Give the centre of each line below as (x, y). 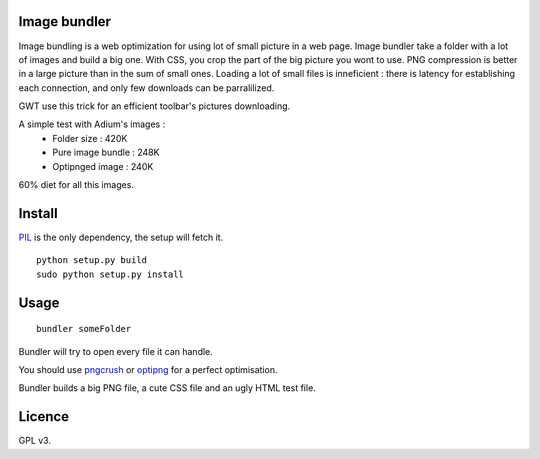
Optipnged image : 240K (103, 166)
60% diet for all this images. (76, 185)
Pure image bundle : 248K (106, 152)
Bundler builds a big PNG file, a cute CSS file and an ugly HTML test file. (167, 388)
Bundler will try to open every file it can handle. (116, 351)
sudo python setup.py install (110, 274)
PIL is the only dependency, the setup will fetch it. (121, 237)
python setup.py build (92, 260)
